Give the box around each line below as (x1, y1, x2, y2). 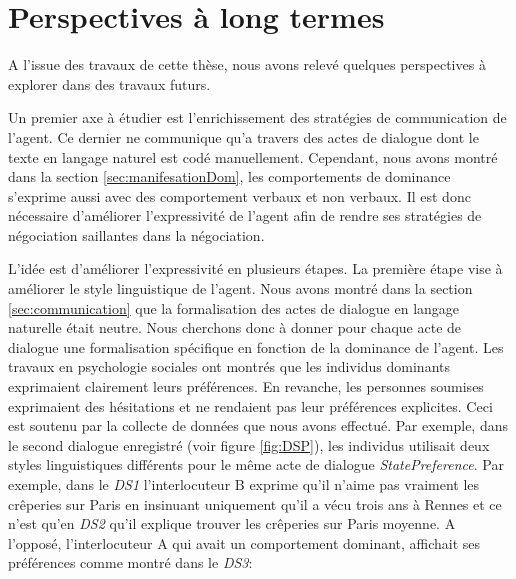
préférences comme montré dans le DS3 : (8, 552, 253, 573)
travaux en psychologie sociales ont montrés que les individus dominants (8, 356, 450, 377)
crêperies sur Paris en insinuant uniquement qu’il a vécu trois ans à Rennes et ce (8, 493, 502, 514)
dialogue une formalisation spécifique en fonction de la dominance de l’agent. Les (8, 336, 504, 357)
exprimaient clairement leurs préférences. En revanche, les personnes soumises (8, 376, 484, 397)
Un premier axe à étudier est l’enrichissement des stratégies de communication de (8, 107, 507, 128)
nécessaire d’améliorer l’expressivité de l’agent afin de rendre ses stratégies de (8, 205, 482, 226)
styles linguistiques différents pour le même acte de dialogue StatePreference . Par (8, 454, 504, 475)
